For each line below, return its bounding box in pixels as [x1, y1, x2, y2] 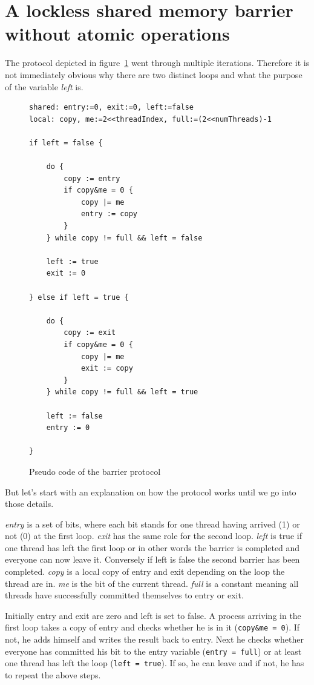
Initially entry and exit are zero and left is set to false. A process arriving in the [5, 609, 301, 621]
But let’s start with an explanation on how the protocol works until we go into [5, 485, 296, 498]
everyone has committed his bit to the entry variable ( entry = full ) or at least [5, 644, 302, 657]
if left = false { [29, 138, 103, 147]
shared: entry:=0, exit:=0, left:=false [29, 103, 194, 112]
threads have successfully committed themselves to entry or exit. [5, 589, 244, 601]
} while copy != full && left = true [46, 388, 198, 397]
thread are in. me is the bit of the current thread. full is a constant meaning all [5, 577, 299, 589]
